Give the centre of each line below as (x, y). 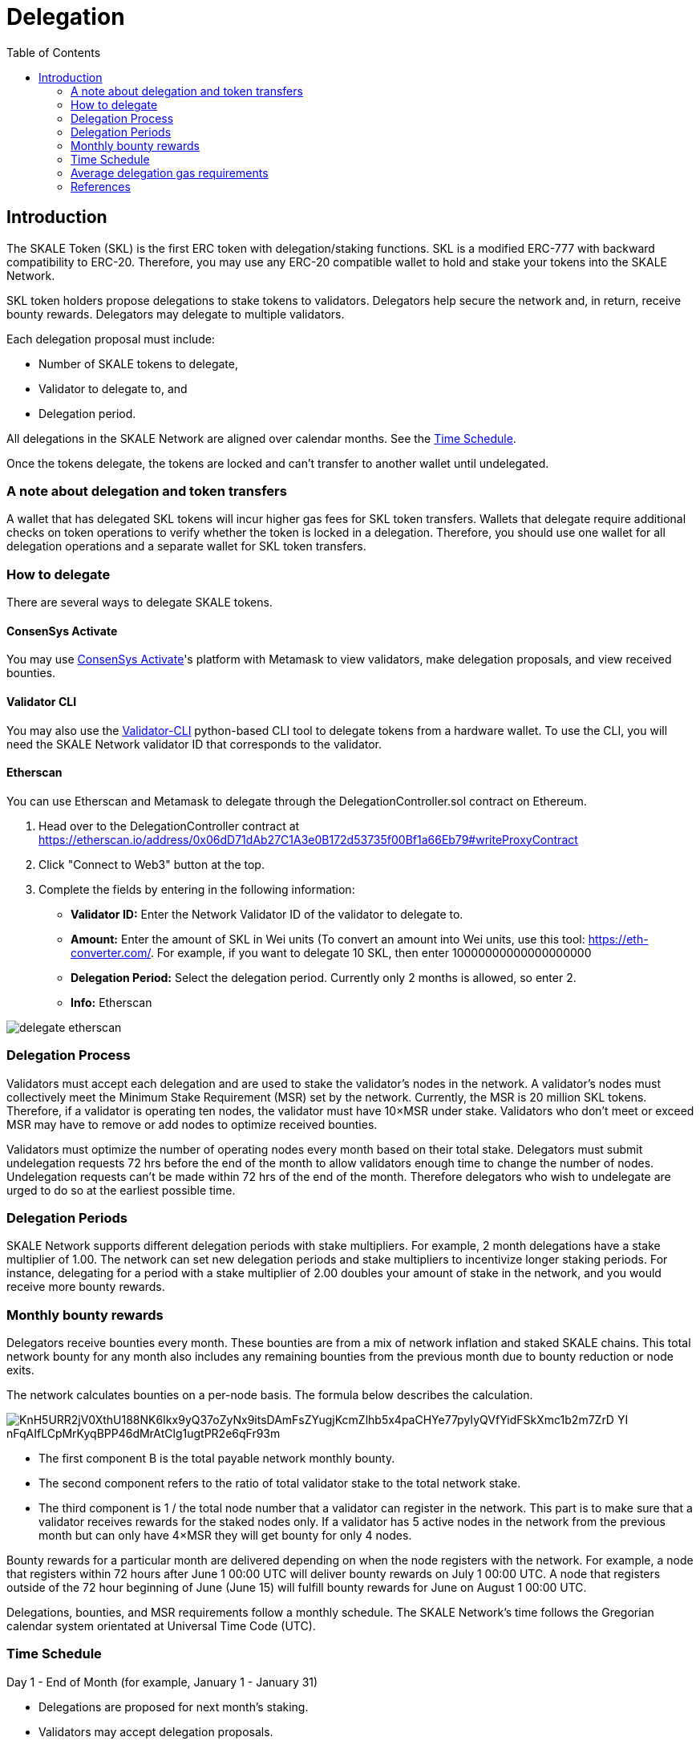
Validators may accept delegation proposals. (156, 1731)
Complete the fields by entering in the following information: (197, 889)
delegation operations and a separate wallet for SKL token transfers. (186, 546)
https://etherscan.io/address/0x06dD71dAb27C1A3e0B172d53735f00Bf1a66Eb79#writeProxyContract (308, 839)
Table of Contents (54, 52)
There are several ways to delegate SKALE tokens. (140, 603)
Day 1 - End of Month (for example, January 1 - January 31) (162, 1682)
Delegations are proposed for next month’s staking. (174, 1706)
